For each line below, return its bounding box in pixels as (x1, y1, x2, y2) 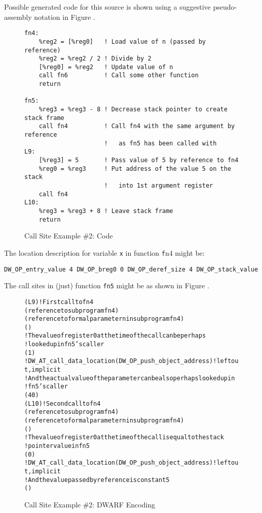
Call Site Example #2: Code (24, 230, 113, 241)
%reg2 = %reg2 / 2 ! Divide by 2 (39, 55, 152, 63)
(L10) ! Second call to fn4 (24, 400, 101, 407)
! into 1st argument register (104, 182, 213, 189)
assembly (4, 11, 32, 22)
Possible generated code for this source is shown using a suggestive (4, 2, 211, 12)
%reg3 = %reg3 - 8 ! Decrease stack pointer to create (39, 106, 228, 113)
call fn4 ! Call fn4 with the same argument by (39, 123, 235, 130)
